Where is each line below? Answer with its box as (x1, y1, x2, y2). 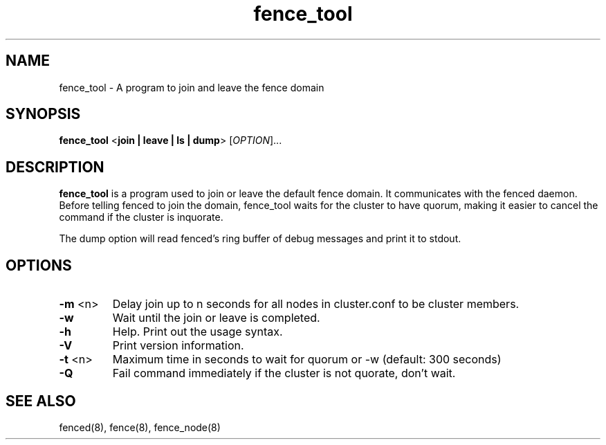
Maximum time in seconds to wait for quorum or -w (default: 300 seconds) (112, 352, 502, 367)
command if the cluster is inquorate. (59, 211, 223, 224)
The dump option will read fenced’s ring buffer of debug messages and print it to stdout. (59, 233, 461, 245)
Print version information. (112, 338, 244, 353)
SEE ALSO (6, 392, 76, 410)
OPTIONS (6, 256, 72, 274)
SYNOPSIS (6, 105, 81, 123)
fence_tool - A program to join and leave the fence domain (59, 81, 324, 93)
